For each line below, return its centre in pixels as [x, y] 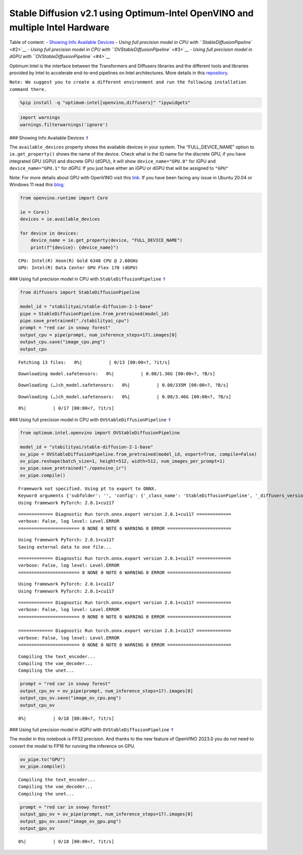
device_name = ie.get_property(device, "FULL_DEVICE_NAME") [107, 240]
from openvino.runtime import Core [64, 198]
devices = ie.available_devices [60, 219]
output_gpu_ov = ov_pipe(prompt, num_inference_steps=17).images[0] [107, 814]
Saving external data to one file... [65, 547]
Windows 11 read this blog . [37, 184]
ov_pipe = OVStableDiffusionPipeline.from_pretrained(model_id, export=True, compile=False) [138, 454]
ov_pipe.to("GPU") [43, 759]
